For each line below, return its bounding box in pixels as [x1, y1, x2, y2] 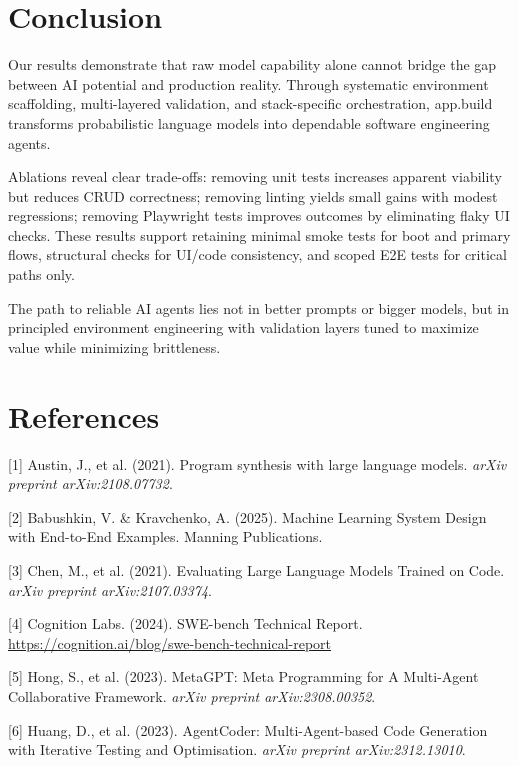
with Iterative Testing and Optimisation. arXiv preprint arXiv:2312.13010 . [8, 739, 466, 760]
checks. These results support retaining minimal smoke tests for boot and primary [8, 224, 511, 245]
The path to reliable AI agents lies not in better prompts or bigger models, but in [8, 297, 510, 318]
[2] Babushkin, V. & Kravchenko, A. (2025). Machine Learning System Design [8, 506, 487, 527]
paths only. [8, 264, 75, 285]
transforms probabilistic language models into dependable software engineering [8, 112, 490, 133]
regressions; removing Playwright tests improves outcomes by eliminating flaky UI [8, 205, 510, 226]
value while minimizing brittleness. [8, 336, 221, 357]
